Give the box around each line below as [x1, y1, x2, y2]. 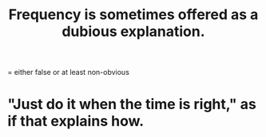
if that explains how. [7, 112, 145, 131]
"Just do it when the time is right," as [7, 96, 256, 113]
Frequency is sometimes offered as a [8, 6, 259, 24]
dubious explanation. [62, 22, 205, 41]
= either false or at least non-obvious [7, 68, 129, 77]
